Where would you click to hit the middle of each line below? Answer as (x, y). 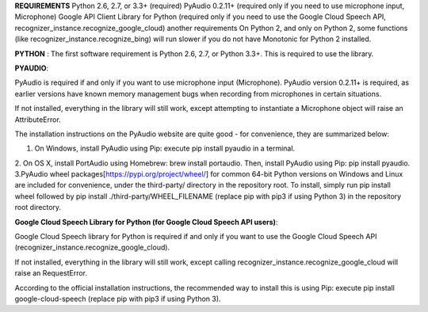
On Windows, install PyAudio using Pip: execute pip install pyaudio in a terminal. (165, 148)
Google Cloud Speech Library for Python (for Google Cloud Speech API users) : (146, 222)
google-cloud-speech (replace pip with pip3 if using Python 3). (118, 299)
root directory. (38, 207)
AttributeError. (38, 120)
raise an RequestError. (51, 273)
